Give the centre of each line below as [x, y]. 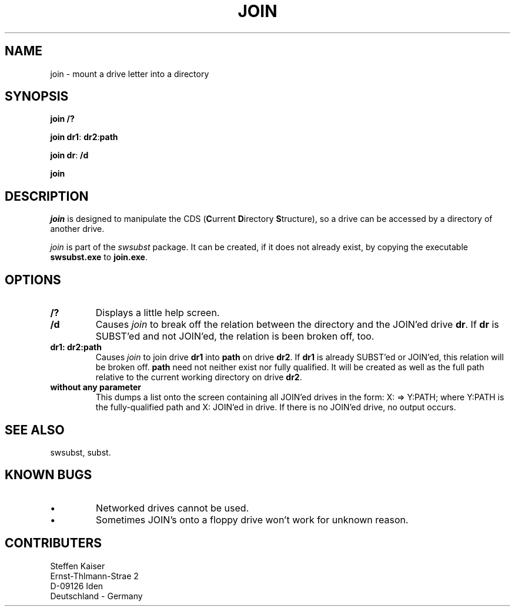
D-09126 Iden [77, 586]
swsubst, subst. [81, 452]
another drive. [77, 229]
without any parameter [96, 387]
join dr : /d [69, 155]
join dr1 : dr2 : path [84, 137]
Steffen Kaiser [78, 566]
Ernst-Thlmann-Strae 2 [94, 576]
